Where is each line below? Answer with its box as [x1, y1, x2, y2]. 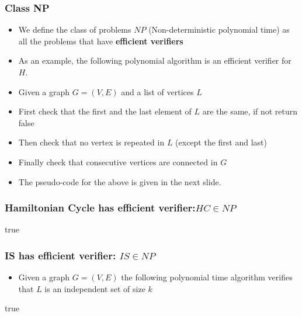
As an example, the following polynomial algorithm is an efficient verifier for [18, 54, 291, 67]
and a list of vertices [121, 85, 194, 98]
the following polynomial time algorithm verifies [121, 271, 293, 283]
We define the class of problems [18, 23, 131, 36]
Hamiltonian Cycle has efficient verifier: [5, 200, 196, 215]
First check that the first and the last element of [18, 105, 192, 117]
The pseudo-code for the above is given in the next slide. [18, 175, 221, 187]
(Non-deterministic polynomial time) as [148, 23, 290, 36]
